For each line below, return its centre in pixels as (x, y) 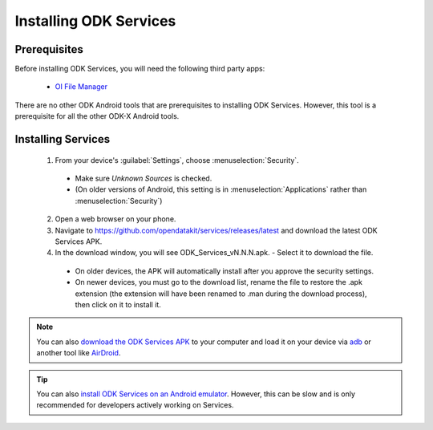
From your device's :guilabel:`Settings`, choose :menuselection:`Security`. (177, 160)
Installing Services (63, 139)
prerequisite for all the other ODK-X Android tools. (97, 116)
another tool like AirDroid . (79, 353)
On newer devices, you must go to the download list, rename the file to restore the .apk (219, 282)
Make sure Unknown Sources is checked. (144, 178)
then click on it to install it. (118, 304)
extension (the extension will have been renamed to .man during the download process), (221, 294)
